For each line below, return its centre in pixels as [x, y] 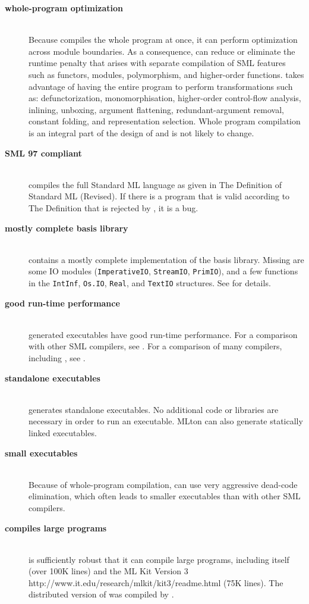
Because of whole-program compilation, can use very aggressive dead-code [163, 484]
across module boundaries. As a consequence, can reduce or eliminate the [162, 51]
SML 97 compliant [43, 153]
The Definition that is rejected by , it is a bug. [113, 207]
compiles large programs [56, 528]
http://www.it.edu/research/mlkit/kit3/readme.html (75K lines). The [156, 582]
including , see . [57, 357]
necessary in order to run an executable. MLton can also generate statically [166, 421]
